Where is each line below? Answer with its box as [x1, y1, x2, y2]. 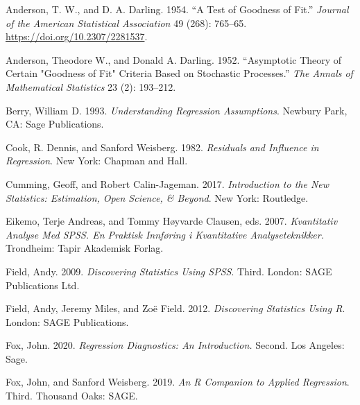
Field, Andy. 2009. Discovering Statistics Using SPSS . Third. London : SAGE [6, 264, 332, 278]
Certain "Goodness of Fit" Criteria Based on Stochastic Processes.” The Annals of [6, 66, 353, 80]
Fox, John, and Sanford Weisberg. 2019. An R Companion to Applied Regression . [6, 374, 350, 389]
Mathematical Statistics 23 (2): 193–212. [6, 79, 176, 94]
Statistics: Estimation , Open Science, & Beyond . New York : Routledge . [6, 190, 309, 205]
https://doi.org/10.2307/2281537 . [6, 29, 148, 44]
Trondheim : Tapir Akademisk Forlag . [6, 241, 164, 255]
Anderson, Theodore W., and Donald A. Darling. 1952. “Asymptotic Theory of [6, 52, 342, 67]
